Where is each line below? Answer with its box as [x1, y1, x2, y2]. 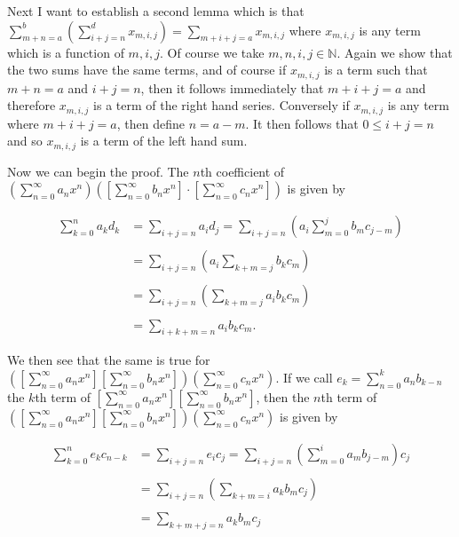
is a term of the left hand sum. [80, 131, 248, 150]
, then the [256, 387, 310, 406]
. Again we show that [336, 43, 453, 61]
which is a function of [7, 43, 124, 61]
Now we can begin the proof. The [7, 162, 189, 180]
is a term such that [324, 60, 428, 79]
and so [7, 131, 43, 150]
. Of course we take [159, 43, 265, 61]
